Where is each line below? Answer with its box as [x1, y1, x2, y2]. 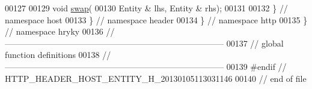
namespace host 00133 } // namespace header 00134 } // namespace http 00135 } [5, 13, 308, 26]
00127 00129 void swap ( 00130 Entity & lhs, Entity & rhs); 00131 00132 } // [5, 2, 288, 14]
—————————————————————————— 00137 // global [5, 36, 284, 49]
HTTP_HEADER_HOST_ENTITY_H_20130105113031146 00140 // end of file [5, 72, 307, 84]
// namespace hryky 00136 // [5, 25, 115, 38]
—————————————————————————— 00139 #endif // [5, 60, 287, 72]
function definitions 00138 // [5, 48, 111, 61]
